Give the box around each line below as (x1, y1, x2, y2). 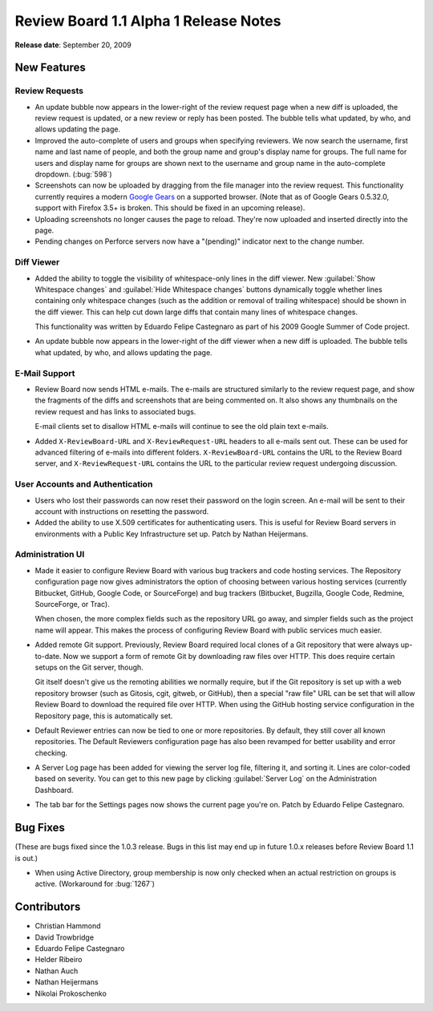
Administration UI (14, 549, 85, 560)
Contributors (14, 900, 81, 914)
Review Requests (14, 85, 84, 96)
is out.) (14, 853, 38, 863)
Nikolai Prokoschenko (34, 989, 107, 998)
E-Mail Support (14, 367, 75, 378)
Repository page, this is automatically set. (34, 710, 173, 721)
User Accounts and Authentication (14, 479, 153, 490)
